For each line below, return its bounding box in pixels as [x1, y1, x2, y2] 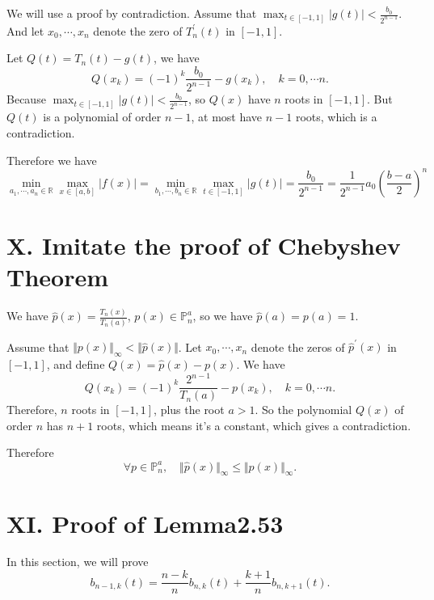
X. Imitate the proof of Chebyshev [6, 228, 401, 261]
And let [6, 22, 44, 39]
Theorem [6, 260, 109, 293]
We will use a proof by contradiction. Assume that [6, 5, 257, 21]
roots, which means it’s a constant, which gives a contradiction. [96, 416, 411, 433]
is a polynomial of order [43, 108, 162, 125]
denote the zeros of [251, 338, 345, 355]
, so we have [192, 307, 253, 324]
